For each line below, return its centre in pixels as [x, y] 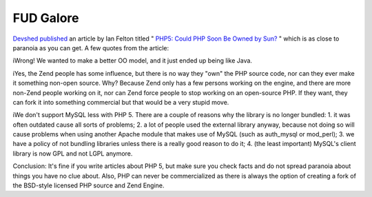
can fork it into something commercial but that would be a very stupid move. [121, 102]
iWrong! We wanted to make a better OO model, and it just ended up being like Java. [133, 61]
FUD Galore [46, 18]
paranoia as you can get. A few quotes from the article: [91, 48]
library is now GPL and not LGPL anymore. [73, 153]
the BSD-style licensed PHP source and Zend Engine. [89, 185]
